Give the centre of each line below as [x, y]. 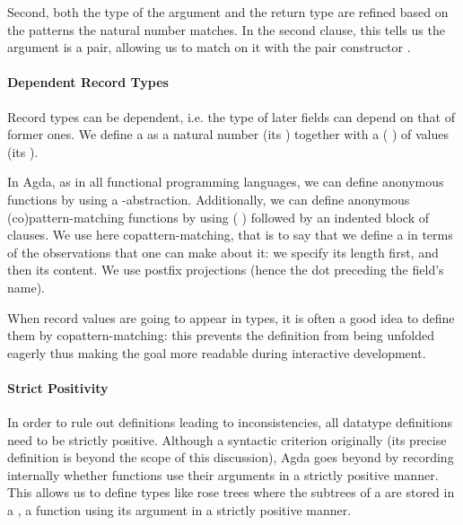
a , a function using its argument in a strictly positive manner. [179, 510]
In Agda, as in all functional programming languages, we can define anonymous [226, 182]
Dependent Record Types [88, 82]
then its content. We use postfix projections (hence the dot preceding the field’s [226, 270]
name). [26, 287]
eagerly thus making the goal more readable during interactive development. [217, 352]
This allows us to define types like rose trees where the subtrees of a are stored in [231, 492]
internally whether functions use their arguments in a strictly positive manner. [223, 474]
